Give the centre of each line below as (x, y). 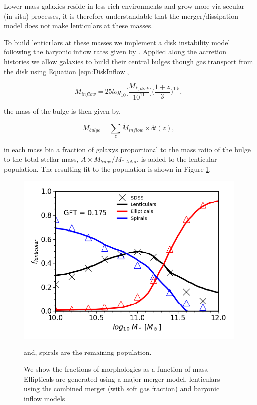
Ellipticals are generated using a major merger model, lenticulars (122, 379)
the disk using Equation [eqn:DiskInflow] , (67, 71)
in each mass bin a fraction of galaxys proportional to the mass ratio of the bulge (127, 149)
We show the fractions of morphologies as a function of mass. (117, 369)
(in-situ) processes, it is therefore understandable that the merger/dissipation (121, 16)
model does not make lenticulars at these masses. (78, 25)
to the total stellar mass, (41, 159)
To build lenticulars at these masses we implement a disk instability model (117, 42)
